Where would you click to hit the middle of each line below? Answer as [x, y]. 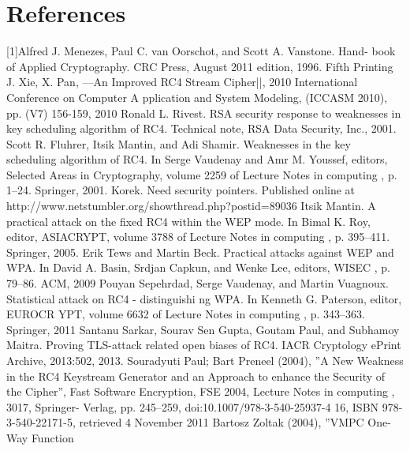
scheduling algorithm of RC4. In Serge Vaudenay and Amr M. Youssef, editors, [197, 159]
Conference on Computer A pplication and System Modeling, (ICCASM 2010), [197, 97]
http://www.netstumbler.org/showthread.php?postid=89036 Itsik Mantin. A [191, 206]
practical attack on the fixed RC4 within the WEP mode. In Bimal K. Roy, [188, 221]
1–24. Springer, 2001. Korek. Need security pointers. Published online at [181, 190]
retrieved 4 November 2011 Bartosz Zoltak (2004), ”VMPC [222, 422]
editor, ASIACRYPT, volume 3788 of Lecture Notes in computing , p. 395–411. [198, 237]
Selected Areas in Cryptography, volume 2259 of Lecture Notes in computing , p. [202, 174]
